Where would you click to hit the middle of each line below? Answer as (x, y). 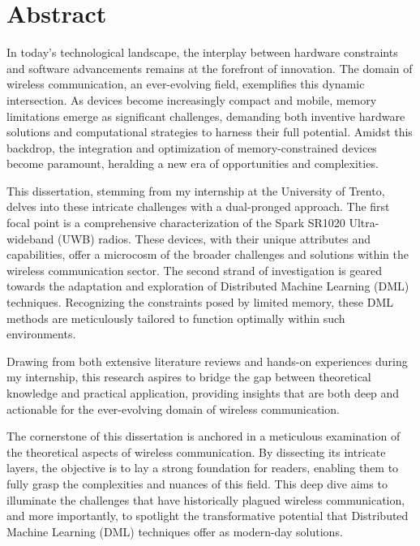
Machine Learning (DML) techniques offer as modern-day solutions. (175, 531)
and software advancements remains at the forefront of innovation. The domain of (210, 68)
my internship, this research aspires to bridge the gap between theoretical (189, 377)
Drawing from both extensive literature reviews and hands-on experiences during (207, 361)
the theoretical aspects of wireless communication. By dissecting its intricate (196, 451)
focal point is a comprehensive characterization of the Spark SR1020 (176, 223)
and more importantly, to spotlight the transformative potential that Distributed (208, 516)
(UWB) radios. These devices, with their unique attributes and (214, 238)
